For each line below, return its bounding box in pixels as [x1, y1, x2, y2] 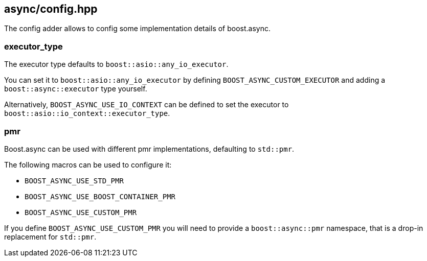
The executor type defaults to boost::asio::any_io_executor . [4, 60, 229, 69]
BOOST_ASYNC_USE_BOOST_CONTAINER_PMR [25, 192, 176, 201]
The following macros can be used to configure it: [4, 160, 172, 169]
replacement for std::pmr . [4, 232, 97, 241]
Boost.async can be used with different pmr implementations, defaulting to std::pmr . [4, 144, 295, 153]
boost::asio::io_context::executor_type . [4, 109, 170, 118]
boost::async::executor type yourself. [4, 84, 147, 93]
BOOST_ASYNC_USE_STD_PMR [25, 176, 124, 185]
